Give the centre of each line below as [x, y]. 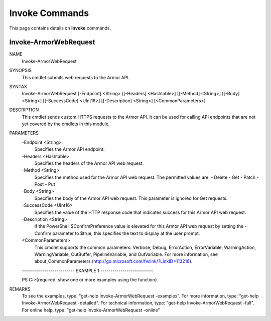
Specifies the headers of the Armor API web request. [89, 163]
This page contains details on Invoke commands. [60, 28]
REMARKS [20, 289]
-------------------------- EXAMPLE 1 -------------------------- [87, 270]
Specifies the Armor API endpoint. [70, 149]
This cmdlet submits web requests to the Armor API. [76, 77]
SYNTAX [18, 87]
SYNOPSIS [21, 71]
